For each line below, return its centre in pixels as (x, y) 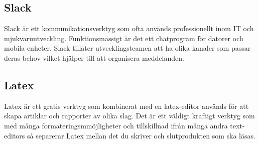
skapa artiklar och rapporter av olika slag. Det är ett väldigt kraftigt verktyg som (129, 116)
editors (15, 135)
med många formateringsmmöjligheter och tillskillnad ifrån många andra (116, 125)
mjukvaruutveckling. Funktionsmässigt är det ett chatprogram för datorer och (124, 38)
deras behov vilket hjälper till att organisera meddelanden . (94, 57)
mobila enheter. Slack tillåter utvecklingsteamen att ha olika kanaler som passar (127, 48)
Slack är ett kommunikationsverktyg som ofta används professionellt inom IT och (129, 28)
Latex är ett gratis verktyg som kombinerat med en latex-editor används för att (126, 106)
